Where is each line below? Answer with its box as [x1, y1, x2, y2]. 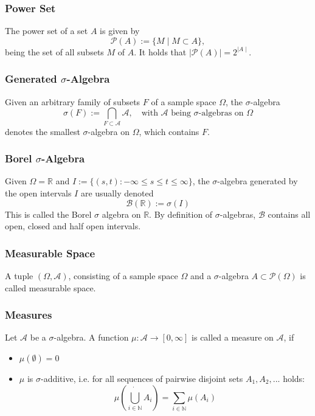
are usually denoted [80, 186, 154, 199]
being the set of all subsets [5, 45, 104, 58]
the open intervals [5, 186, 72, 199]
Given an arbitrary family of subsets [5, 95, 140, 108]
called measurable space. [5, 281, 96, 294]
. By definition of [149, 207, 213, 220]
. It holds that [134, 45, 187, 58]
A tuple [5, 269, 33, 282]
